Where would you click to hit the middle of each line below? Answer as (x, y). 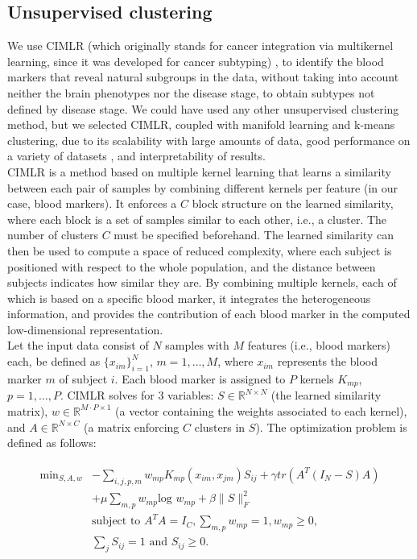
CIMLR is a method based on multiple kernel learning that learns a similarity (199, 171)
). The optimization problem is (331, 426)
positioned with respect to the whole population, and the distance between (192, 266)
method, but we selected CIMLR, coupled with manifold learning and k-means (201, 124)
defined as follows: (52, 443)
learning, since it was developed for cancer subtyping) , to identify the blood (196, 61)
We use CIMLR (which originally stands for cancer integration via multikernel (200, 46)
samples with (197, 345)
